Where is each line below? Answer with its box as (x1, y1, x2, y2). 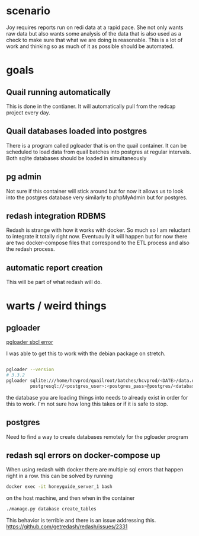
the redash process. (6, 245, 55, 253)
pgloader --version (6, 366, 54, 373)
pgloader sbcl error (6, 339, 53, 346)
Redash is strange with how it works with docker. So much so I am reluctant (6, 226, 191, 234)
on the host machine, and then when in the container (6, 494, 135, 502)
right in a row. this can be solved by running (6, 473, 113, 480)
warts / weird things (6, 299, 107, 312)
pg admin (6, 172, 41, 182)
